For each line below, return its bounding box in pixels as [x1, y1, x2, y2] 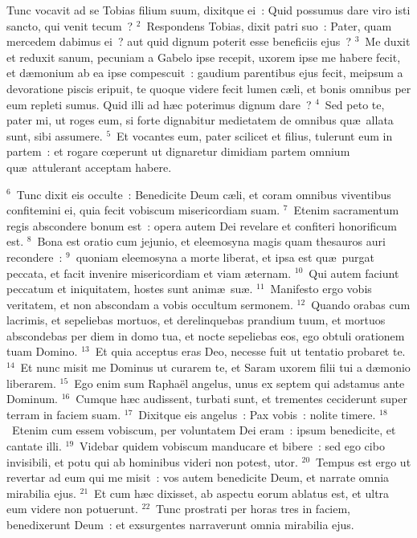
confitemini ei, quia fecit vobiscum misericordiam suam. [6, 202, 280, 218]
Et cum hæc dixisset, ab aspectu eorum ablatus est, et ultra [94, 484, 390, 501]
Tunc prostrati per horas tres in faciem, [156, 500, 351, 517]
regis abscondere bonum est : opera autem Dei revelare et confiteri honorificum [6, 217, 398, 234]
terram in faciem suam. [6, 406, 121, 422]
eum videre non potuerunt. [6, 500, 138, 517]
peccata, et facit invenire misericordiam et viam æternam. [6, 264, 292, 281]
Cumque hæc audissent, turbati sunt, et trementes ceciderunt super [76, 390, 407, 407]
